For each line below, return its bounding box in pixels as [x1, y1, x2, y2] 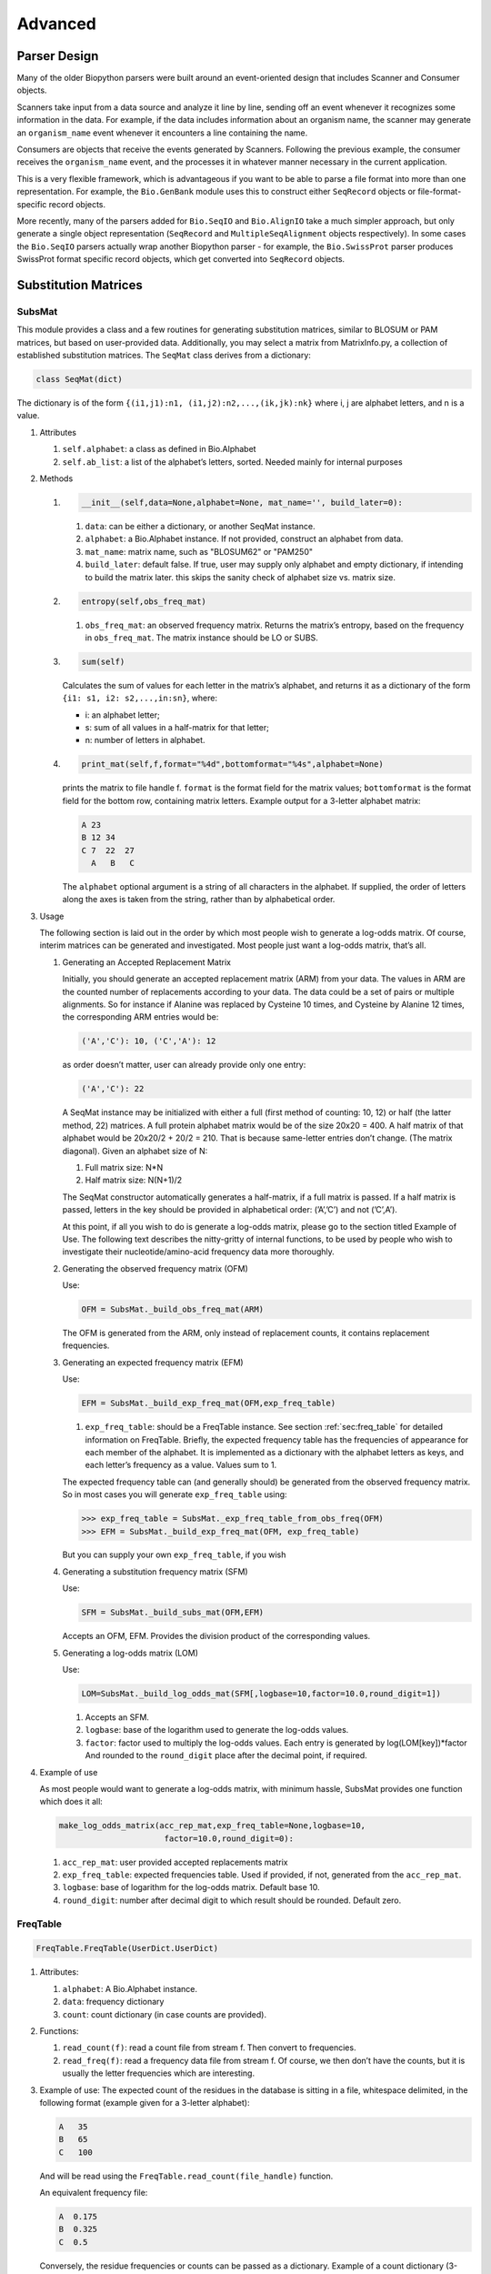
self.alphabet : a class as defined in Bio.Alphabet [62, 444, 256, 455]
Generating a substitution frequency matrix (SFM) [62, 1565, 249, 1577]
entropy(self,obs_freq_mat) [81, 596, 206, 607]
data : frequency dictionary [62, 1997, 165, 2007]
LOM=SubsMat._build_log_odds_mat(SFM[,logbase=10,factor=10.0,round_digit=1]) [81, 1688, 441, 1698]
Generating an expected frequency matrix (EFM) [62, 1356, 245, 1368]
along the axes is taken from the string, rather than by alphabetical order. [62, 894, 336, 905]
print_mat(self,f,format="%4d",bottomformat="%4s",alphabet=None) [81, 760, 384, 770]
